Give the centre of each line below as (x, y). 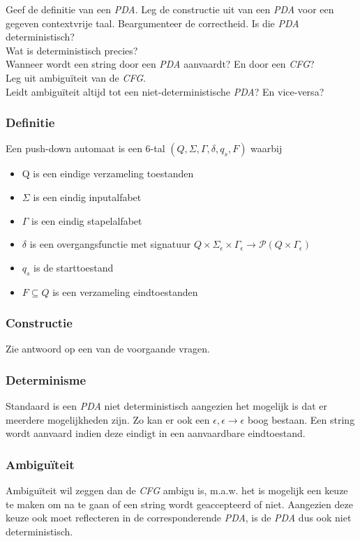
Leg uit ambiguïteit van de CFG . (76, 77)
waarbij (267, 148)
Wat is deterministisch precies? (72, 50)
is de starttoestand (74, 267)
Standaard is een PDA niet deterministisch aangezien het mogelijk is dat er (167, 406)
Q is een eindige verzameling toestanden (108, 173)
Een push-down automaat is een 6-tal (85, 148)
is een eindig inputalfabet (87, 197)
